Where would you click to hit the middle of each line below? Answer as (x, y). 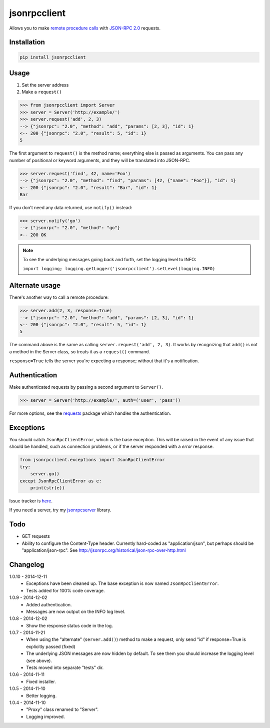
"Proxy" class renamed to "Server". (62, 709)
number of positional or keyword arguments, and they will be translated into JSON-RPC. (100, 160)
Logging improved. (45, 716)
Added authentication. (49, 604)
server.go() (45, 474)
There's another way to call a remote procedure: (59, 297)
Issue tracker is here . (31, 501)
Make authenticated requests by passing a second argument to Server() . (86, 387)
